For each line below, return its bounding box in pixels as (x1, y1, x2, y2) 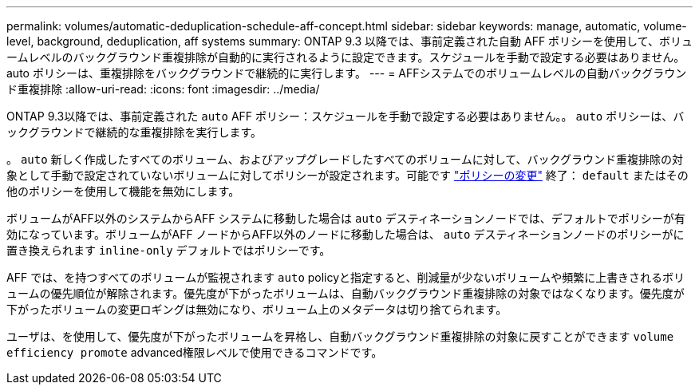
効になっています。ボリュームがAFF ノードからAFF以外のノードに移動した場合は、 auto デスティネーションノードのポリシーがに (6, 227, 685, 241)
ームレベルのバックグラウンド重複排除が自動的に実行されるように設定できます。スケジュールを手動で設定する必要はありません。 (6, 50, 685, 64)
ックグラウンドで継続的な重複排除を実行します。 (6, 125, 263, 139)
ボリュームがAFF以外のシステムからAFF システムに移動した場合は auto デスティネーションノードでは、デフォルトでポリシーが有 (6, 211, 685, 225)
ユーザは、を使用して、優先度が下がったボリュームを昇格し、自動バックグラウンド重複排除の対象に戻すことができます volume (6, 330, 674, 343)
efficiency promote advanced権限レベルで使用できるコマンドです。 (6, 346, 383, 359)
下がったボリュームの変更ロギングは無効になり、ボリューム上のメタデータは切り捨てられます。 (6, 302, 507, 316)
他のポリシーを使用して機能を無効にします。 (6, 184, 240, 198)
